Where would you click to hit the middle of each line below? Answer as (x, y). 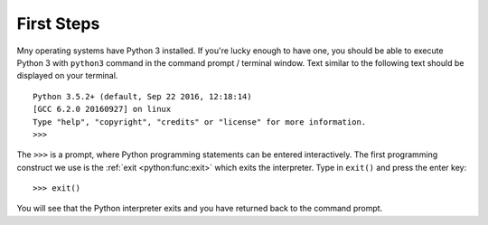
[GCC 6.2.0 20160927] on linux (102, 109)
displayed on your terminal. (67, 76)
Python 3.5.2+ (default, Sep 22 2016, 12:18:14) (142, 96)
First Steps (58, 23)
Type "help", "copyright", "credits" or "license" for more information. (200, 122)
